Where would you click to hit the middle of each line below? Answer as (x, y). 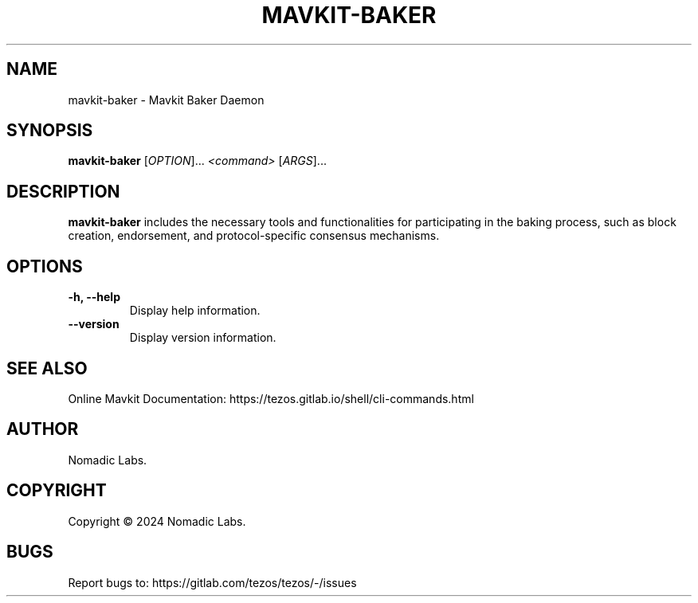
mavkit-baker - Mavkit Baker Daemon (166, 100)
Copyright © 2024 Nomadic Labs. (157, 521)
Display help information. (195, 311)
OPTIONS (45, 266)
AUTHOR (43, 429)
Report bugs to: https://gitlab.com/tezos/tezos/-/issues (212, 582)
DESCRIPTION (63, 191)
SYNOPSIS (50, 131)
